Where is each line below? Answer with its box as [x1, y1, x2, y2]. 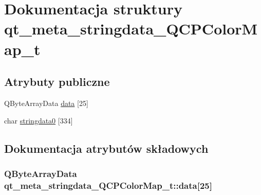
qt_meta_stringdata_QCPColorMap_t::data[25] [4, 179, 212, 191]
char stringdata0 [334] [4, 115, 73, 126]
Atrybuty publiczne [4, 74, 110, 90]
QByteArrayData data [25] [4, 97, 88, 108]
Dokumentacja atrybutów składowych [4, 140, 209, 156]
